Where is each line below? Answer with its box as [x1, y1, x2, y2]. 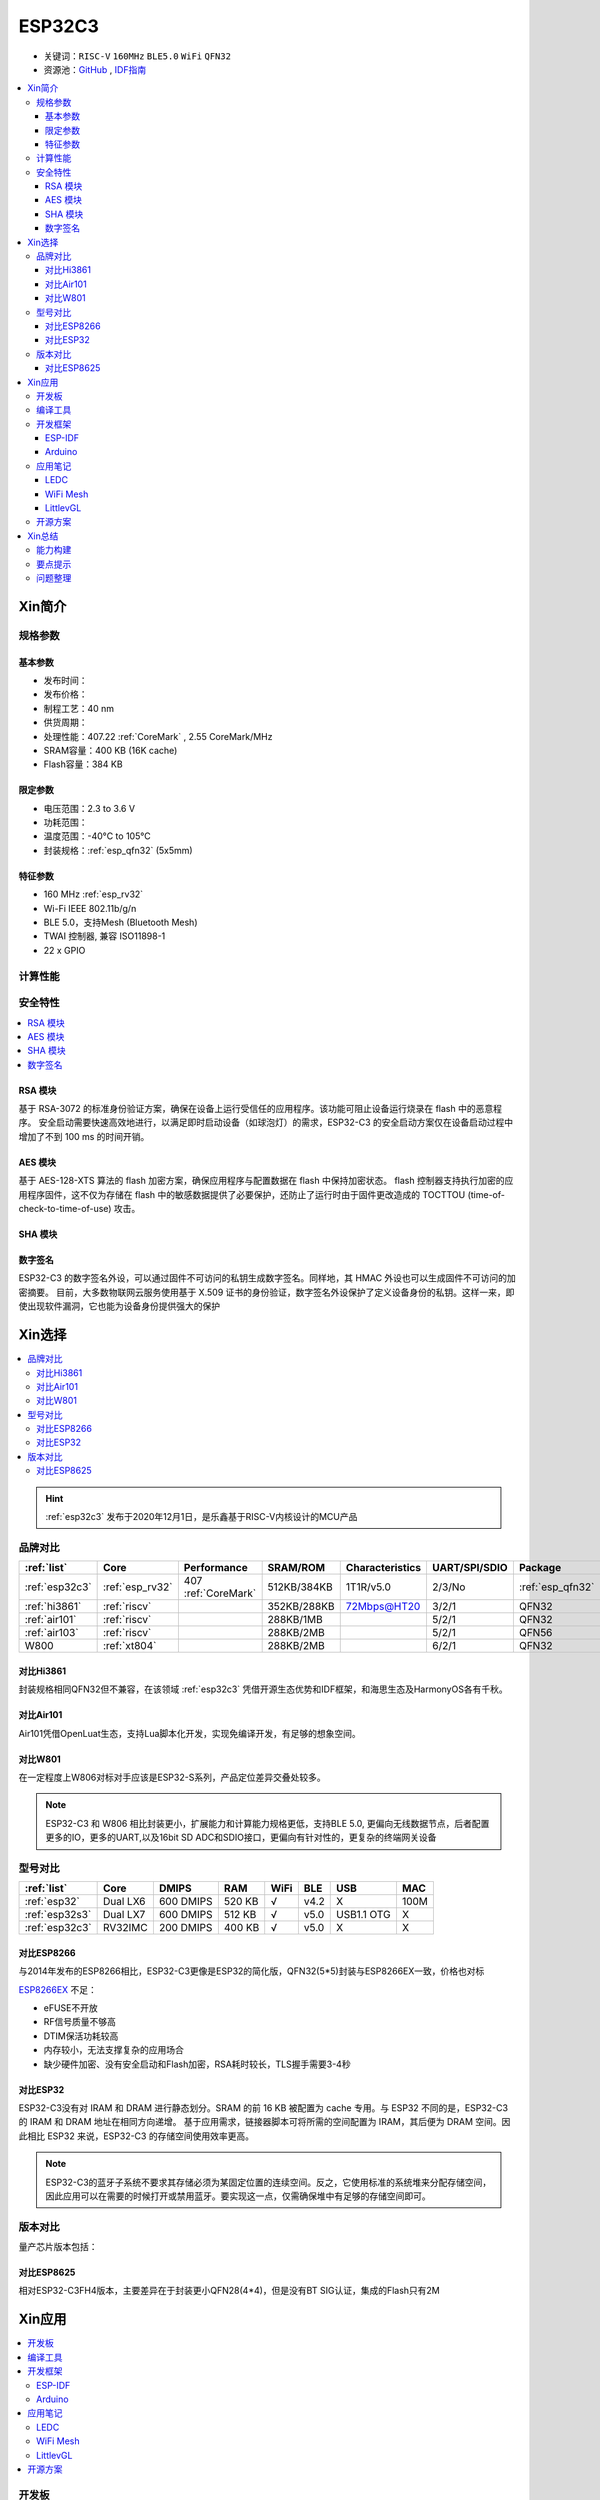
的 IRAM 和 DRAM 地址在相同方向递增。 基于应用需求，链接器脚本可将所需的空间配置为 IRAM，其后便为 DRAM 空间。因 [18, 2116, 511, 2128]
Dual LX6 [103, 1895, 146, 1909]
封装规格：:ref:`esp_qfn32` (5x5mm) [43, 844, 194, 856]
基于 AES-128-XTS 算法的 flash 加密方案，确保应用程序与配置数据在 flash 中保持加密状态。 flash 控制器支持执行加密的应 [18, 1175, 514, 1187]
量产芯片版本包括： [18, 2241, 98, 2253]
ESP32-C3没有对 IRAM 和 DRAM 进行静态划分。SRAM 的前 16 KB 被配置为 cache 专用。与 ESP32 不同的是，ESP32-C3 [18, 2102, 509, 2114]
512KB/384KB [267, 1580, 334, 1594]
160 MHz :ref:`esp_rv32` [43, 888, 144, 900]
